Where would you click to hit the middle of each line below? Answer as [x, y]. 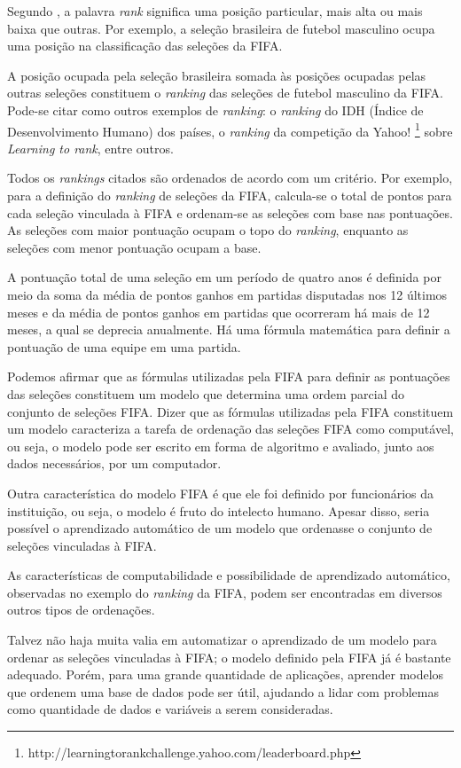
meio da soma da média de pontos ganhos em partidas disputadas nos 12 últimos [227, 294]
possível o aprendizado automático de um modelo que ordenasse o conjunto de [220, 528]
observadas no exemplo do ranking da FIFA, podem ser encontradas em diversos [225, 592]
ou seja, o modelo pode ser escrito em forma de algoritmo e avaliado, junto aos [221, 446]
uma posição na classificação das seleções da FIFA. [145, 46]
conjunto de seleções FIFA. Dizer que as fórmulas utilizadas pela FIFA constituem [230, 411]
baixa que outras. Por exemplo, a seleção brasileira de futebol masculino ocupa [221, 28]
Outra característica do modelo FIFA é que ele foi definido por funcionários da [221, 493]
